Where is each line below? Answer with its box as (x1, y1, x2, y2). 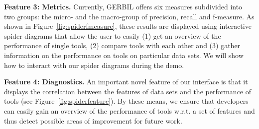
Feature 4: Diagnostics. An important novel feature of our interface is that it (4, 76, 248, 87)
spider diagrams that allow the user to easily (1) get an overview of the (4, 30, 221, 41)
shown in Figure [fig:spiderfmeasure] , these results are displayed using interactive (4, 21, 252, 31)
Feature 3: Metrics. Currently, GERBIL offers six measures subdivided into (4, 1, 243, 11)
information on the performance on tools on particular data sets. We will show (4, 50, 244, 60)
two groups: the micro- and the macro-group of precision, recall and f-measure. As (4, 11, 255, 21)
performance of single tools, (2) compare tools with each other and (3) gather (4, 40, 241, 51)
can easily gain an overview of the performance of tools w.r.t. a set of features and (4, 105, 255, 116)
